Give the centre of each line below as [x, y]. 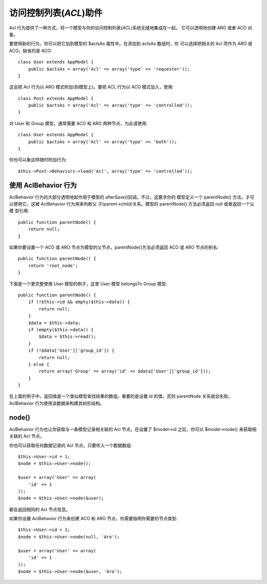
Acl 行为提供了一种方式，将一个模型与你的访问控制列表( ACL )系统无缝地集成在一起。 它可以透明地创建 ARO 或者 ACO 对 [131, 28]
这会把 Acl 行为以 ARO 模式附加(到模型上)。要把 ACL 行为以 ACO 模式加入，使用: [91, 87]
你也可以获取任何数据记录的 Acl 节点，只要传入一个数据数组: [70, 445]
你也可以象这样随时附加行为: [38, 160]
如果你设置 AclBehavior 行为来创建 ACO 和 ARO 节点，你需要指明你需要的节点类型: [93, 519]
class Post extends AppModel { [56, 98]
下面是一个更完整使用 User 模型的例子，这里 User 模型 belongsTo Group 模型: [88, 284]
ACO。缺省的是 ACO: [31, 51]
